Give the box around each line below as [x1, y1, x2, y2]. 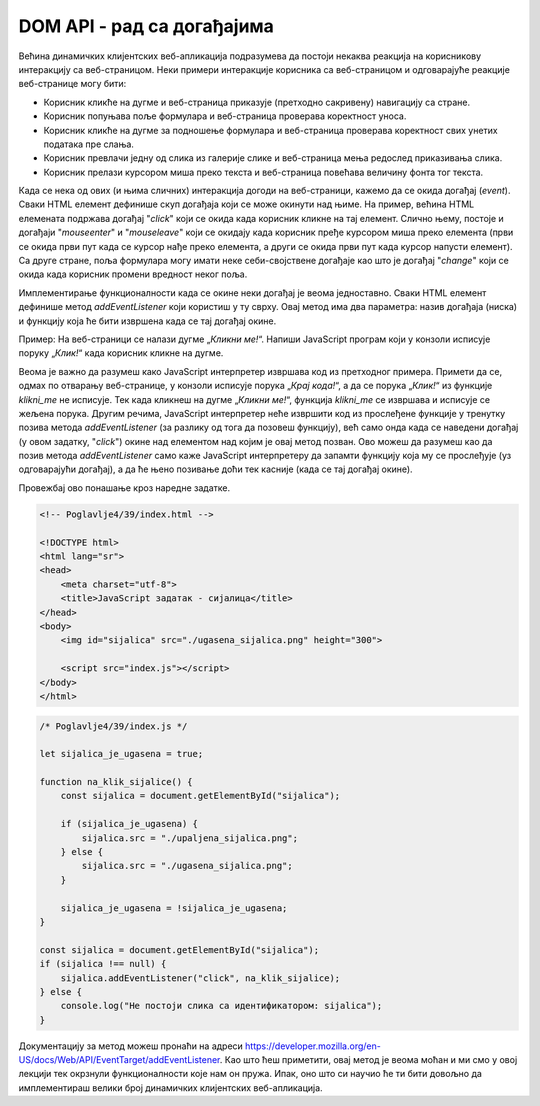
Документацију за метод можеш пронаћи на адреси [18, 1040, 244, 1052]
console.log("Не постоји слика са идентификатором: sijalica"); [60, 1000, 383, 1012]
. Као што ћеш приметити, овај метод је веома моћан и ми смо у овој [219, 1054, 518, 1066]
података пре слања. [43, 138, 135, 150]
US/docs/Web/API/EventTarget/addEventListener [18, 1054, 220, 1066]
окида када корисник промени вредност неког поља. [18, 268, 248, 280]
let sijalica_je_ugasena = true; [39, 748, 204, 760]
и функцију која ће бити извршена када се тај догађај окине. [18, 315, 277, 327]
